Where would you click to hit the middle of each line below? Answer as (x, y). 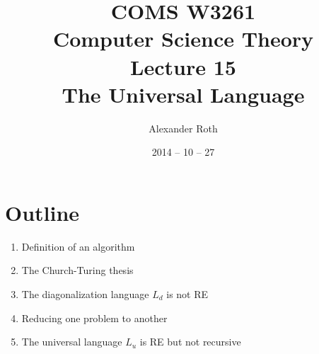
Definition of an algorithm (78, 246)
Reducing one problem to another (94, 318)
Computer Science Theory (183, 39)
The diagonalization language (85, 294)
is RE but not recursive (190, 342)
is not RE (187, 294)
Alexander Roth (183, 128)
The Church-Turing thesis (77, 270)
